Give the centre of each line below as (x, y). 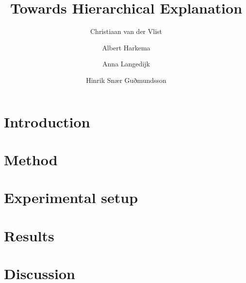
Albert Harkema (126, 47)
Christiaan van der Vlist (126, 31)
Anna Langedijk (126, 64)
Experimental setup (71, 197)
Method (31, 159)
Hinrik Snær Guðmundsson (126, 80)
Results (29, 235)
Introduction (47, 121)
